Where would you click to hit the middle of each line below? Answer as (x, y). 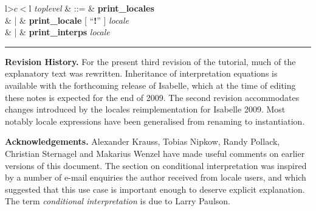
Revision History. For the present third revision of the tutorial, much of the (150, 61)
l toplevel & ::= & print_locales (91, 8)
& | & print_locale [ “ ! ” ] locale (67, 20)
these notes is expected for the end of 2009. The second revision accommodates (152, 97)
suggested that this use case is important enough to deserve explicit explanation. (155, 189)
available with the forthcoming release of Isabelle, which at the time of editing (150, 85)
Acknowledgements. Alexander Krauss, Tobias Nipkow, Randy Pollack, (143, 141)
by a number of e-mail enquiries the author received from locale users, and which (156, 177)
